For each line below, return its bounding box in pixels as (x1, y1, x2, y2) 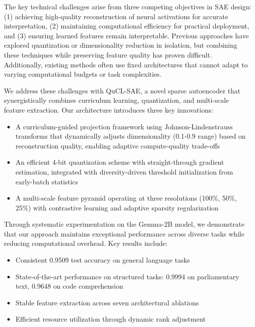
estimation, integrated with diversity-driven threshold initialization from (15, 166, 233, 177)
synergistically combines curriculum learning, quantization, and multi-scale (4, 95, 229, 105)
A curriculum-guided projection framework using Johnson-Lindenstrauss (15, 121, 233, 131)
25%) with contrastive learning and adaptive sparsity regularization (15, 202, 219, 212)
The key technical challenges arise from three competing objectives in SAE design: (4, 1, 252, 11)
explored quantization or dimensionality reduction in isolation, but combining (4, 40, 237, 50)
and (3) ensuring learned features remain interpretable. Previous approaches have (4, 30, 249, 40)
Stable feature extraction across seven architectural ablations (15, 297, 199, 307)
